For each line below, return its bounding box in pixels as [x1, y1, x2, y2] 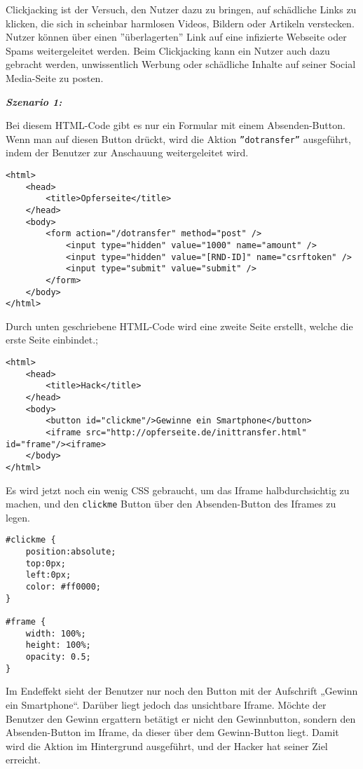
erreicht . [6, 752, 41, 767]
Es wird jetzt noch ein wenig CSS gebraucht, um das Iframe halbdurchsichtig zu [6, 482, 350, 497]
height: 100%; [25, 640, 91, 651]
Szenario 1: [6, 94, 62, 109]
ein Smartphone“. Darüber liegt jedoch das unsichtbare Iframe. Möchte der [6, 697, 327, 712]
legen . [6, 510, 31, 524]
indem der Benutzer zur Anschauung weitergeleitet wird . [6, 145, 249, 160]
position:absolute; [25, 547, 116, 557]
